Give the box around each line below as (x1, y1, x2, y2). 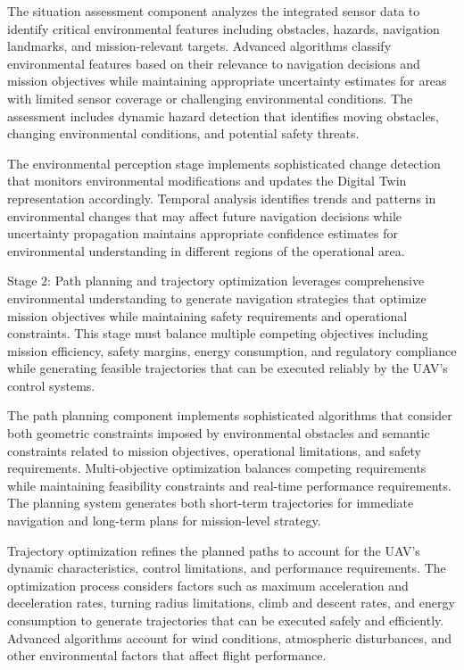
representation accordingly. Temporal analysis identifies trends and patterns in (7, 188, 436, 207)
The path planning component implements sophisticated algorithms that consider (7, 406, 452, 425)
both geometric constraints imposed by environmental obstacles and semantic (7, 424, 430, 443)
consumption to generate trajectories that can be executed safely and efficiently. (7, 611, 444, 629)
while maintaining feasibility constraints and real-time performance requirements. (7, 476, 452, 494)
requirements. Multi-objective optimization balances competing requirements (7, 459, 427, 477)
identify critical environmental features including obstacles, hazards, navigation (7, 19, 440, 37)
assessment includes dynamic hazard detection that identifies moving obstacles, (7, 106, 440, 125)
